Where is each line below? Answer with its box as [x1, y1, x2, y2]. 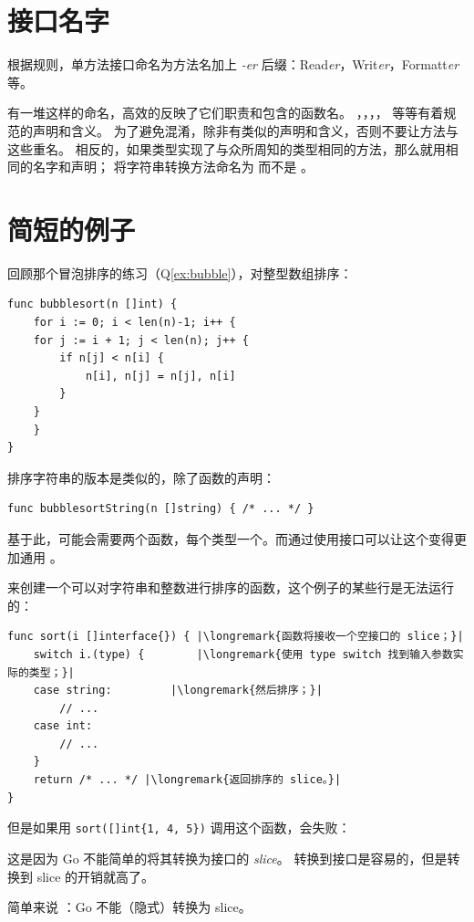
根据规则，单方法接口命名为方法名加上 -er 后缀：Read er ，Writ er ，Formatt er [7, 55, 459, 74]
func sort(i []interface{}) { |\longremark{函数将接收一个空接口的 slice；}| [7, 630, 464, 644]
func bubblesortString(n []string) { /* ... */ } [7, 502, 314, 516]
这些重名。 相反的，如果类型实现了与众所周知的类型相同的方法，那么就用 [7, 139, 446, 158]
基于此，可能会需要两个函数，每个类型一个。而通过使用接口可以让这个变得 [7, 529, 454, 548]
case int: [33, 719, 93, 733]
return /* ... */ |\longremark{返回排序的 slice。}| [33, 773, 342, 787]
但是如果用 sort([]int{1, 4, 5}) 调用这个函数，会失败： [7, 818, 351, 837]
